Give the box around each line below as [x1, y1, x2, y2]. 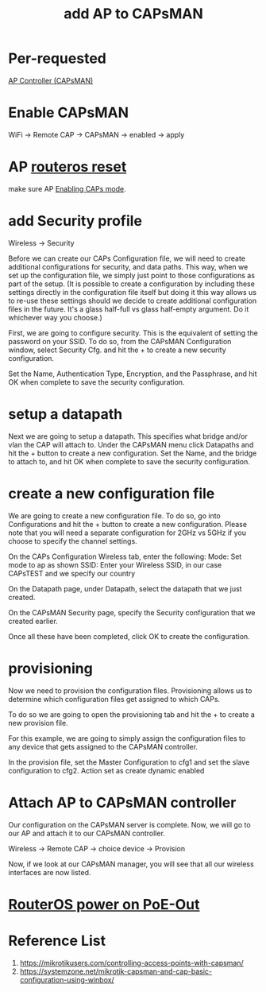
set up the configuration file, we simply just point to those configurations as [8, 270, 256, 280]
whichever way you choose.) [8, 312, 103, 322]
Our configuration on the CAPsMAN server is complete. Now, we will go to [8, 820, 252, 829]
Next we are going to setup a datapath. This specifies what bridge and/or [8, 431, 248, 441]
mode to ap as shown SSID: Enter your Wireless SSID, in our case [8, 560, 222, 569]
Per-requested [8, 49, 107, 68]
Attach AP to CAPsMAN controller [8, 793, 237, 812]
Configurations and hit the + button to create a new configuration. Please [8, 519, 248, 529]
